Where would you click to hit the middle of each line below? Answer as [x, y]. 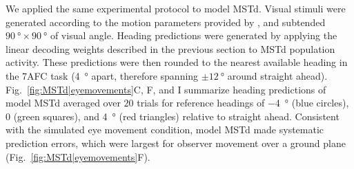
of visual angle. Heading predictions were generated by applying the [194, 35]
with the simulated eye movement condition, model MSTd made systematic [165, 129]
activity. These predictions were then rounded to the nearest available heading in [177, 62]
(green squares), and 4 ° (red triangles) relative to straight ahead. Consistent [176, 116]
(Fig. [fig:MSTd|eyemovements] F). [78, 156]
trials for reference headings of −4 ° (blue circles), [243, 103]
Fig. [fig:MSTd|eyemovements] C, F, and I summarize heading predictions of [166, 89]
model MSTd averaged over [63, 103]
